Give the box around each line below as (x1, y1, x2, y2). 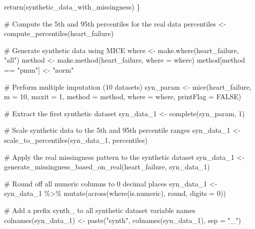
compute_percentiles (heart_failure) (4, 28, 114, 39)
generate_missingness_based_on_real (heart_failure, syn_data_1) (4, 161, 210, 172)
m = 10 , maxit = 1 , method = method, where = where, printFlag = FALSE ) (4, 91, 241, 102)
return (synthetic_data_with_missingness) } (4, 2, 140, 12)
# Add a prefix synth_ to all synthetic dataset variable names (4, 204, 195, 215)
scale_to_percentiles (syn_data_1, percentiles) (4, 134, 147, 145)
